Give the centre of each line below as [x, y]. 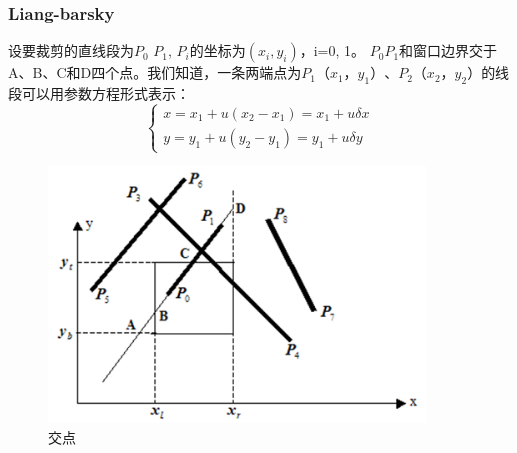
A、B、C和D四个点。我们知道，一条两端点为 [155, 72]
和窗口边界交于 [448, 50]
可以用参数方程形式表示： [105, 93]
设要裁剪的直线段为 [71, 50]
